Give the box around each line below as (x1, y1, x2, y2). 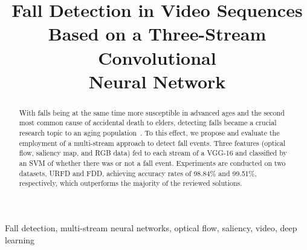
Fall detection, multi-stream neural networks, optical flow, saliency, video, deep (5, 221, 297, 234)
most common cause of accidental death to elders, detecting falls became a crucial (19, 117, 277, 128)
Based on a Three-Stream (48, 21, 267, 46)
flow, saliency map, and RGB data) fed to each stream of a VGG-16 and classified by (19, 148, 287, 158)
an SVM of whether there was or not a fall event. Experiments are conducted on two (19, 158, 286, 168)
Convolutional (98, 45, 216, 70)
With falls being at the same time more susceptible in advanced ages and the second (19, 107, 285, 117)
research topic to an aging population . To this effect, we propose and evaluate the (19, 128, 280, 138)
